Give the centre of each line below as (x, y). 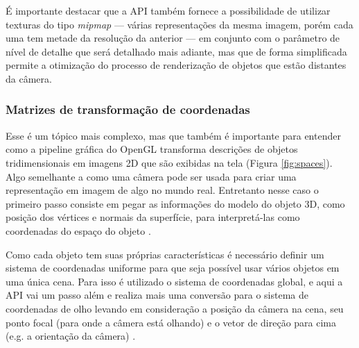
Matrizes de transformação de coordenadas (128, 109)
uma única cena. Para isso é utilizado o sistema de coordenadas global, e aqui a (174, 281)
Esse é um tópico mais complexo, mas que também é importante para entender (173, 135)
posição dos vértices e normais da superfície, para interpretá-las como (153, 217)
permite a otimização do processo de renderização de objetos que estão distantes (176, 65)
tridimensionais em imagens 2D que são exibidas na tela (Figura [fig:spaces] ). (169, 162)
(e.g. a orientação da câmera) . (71, 336)
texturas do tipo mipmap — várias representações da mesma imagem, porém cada (179, 24)
